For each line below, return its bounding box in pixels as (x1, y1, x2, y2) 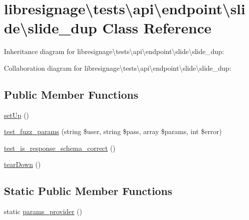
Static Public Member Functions (4, 183, 173, 198)
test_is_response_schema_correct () (4, 142, 116, 153)
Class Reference (102, 18, 212, 38)
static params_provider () (4, 206, 82, 217)
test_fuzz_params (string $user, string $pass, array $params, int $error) (4, 126, 222, 137)
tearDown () (4, 159, 41, 169)
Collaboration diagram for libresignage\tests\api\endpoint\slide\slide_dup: (4, 62, 231, 73)
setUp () (4, 110, 29, 120)
